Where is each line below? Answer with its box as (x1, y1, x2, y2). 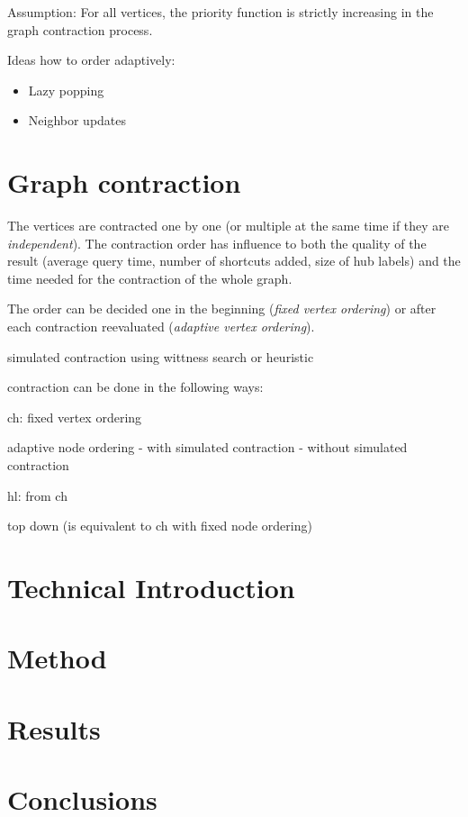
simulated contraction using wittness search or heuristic (7, 347, 314, 366)
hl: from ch (7, 486, 67, 504)
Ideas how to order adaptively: (7, 50, 175, 69)
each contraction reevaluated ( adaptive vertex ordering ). (7, 317, 315, 336)
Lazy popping (28, 80, 104, 99)
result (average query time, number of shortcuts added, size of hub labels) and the (7, 251, 461, 270)
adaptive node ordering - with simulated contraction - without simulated (7, 438, 408, 457)
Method (7, 640, 107, 676)
